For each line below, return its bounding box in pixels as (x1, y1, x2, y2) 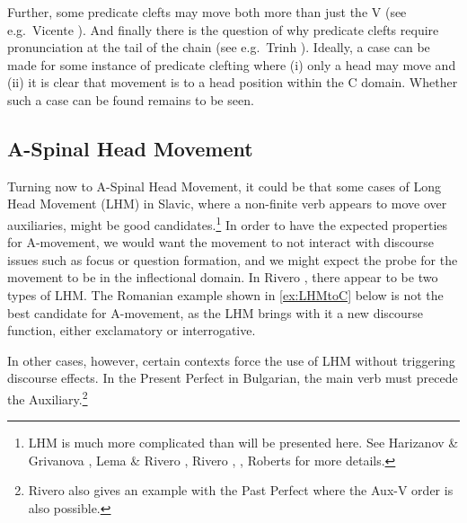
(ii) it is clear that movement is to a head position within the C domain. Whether (7, 73, 458, 92)
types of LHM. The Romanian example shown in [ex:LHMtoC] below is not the (7, 285, 444, 304)
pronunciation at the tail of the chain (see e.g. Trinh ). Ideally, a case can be (7, 38, 430, 57)
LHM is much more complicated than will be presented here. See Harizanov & (28, 433, 459, 452)
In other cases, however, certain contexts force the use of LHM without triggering (7, 350, 455, 369)
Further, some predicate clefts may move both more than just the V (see (7, 3, 407, 21)
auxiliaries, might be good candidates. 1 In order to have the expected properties (7, 212, 448, 234)
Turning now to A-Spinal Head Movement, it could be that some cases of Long (7, 176, 442, 195)
